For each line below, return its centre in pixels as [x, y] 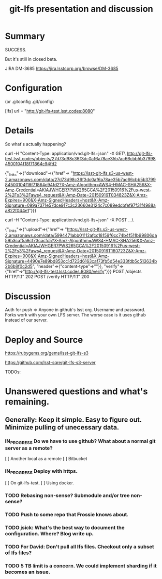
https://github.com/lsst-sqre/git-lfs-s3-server [50, 363]
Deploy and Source [44, 339]
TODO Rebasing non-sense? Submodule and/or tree [67, 495]
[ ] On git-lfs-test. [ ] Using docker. [39, 483]
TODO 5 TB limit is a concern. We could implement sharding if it [81, 565]
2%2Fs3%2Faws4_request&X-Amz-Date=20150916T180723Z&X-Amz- [76, 251]
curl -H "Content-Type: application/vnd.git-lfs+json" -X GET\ [65, 153]
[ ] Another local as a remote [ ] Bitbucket [46, 459]
